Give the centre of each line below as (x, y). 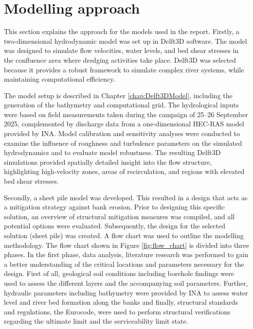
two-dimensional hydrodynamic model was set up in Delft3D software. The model (126, 41)
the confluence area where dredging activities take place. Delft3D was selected (120, 60)
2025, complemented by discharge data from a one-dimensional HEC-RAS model (124, 124)
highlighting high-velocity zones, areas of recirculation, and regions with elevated (124, 171)
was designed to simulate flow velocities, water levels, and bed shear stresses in (121, 50)
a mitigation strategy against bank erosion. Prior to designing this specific (114, 207)
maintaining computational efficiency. (60, 79)
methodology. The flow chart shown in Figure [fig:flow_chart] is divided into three (126, 245)
